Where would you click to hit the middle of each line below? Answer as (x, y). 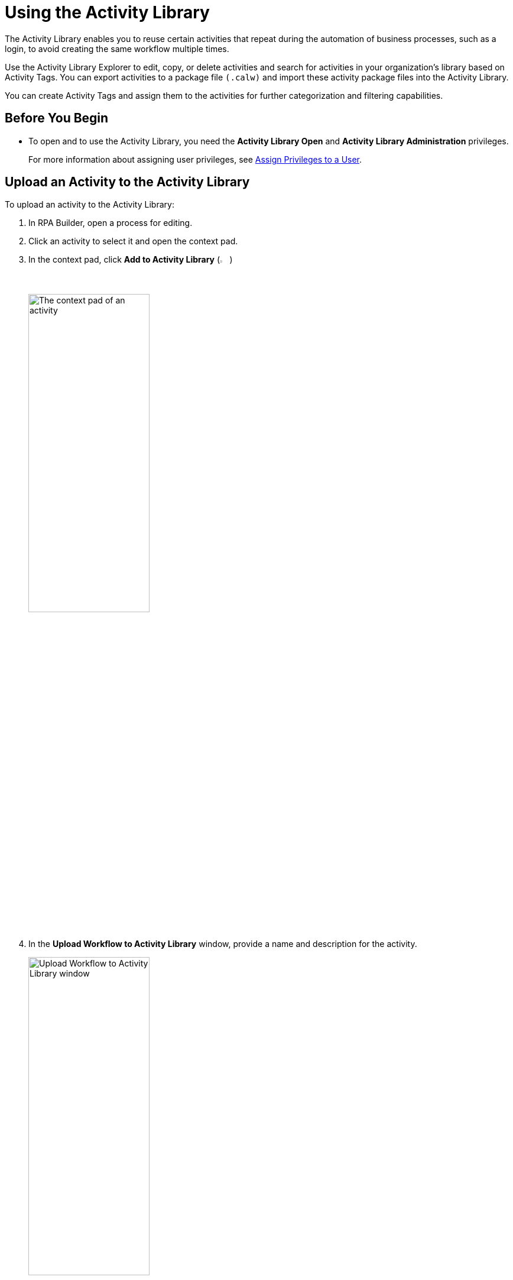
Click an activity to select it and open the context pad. (133, 241)
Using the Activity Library (107, 12)
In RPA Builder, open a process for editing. (111, 223)
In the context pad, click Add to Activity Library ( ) (131, 260)
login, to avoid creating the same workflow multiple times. (117, 49)
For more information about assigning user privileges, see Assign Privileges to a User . (195, 159)
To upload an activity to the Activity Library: (90, 205)
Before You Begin (57, 118)
